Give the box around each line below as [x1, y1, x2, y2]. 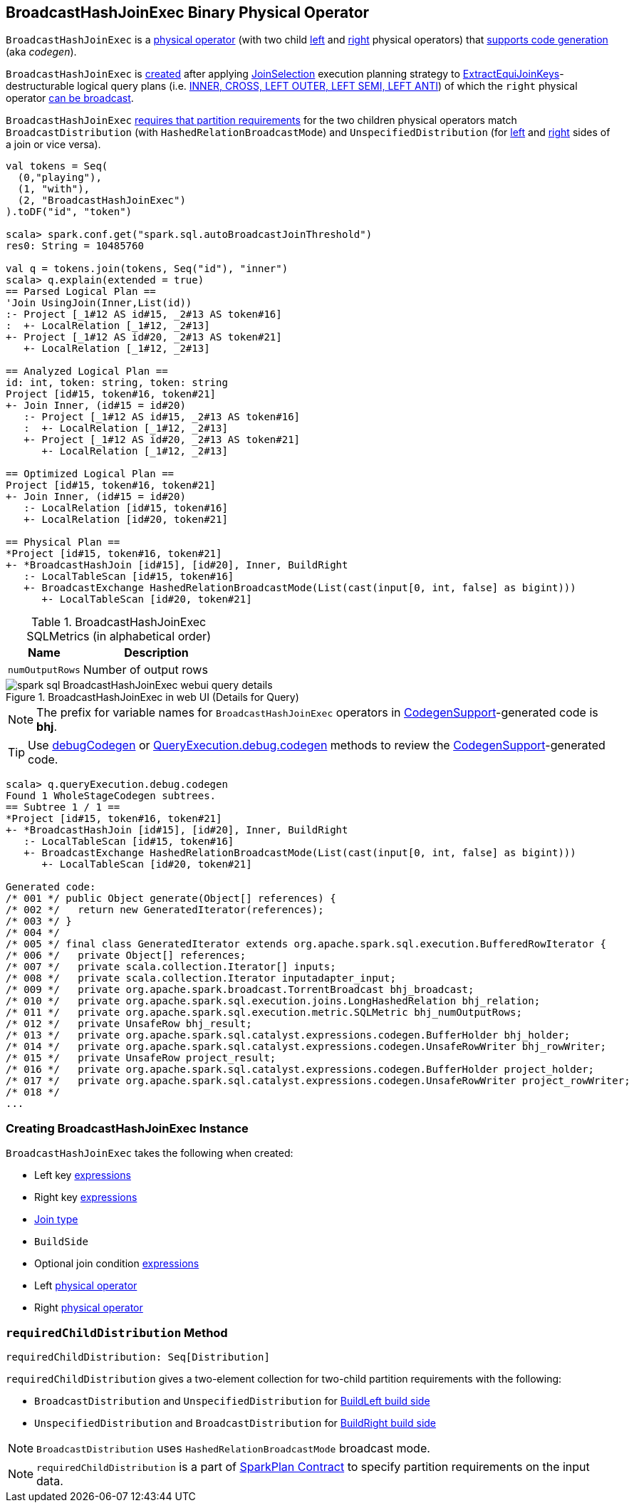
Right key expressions [34, 1191, 137, 1204]
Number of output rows [83, 662, 208, 677]
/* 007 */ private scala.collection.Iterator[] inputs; [6, 961, 336, 973]
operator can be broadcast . [6, 92, 134, 105]
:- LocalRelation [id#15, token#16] [24, 502, 228, 514]
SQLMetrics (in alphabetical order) [26, 629, 211, 644]
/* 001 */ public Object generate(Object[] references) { [6, 893, 336, 905]
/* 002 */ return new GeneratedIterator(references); [6, 904, 324, 916]
